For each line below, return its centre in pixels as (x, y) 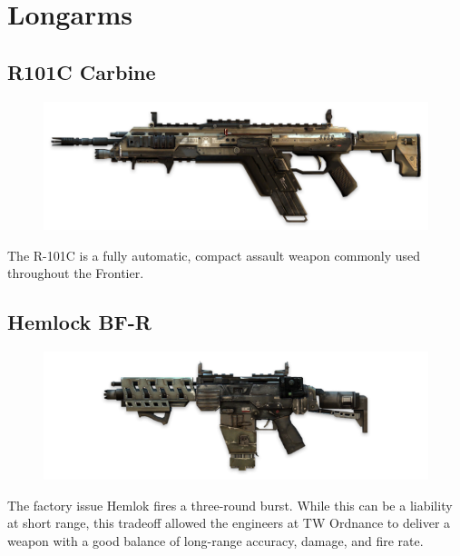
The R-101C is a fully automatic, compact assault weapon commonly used (214, 255)
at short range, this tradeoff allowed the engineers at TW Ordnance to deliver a (229, 523)
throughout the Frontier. (76, 273)
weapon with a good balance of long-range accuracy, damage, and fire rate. (215, 541)
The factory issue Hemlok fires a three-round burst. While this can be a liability (230, 505)
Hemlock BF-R (79, 322)
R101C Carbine (82, 71)
